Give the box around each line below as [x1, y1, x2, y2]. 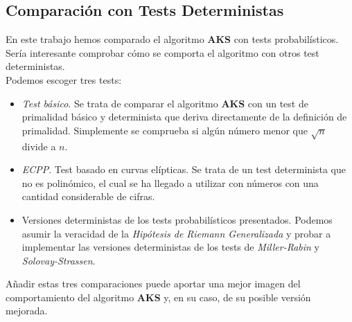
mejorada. [6, 303, 48, 318]
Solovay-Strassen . [21, 253, 96, 267]
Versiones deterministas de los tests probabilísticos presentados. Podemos [21, 212, 333, 226]
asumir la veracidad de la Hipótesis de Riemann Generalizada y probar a [21, 226, 331, 240]
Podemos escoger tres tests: [6, 72, 122, 87]
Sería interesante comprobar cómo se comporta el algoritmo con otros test [6, 45, 319, 60]
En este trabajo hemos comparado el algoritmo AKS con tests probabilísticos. [6, 32, 339, 46]
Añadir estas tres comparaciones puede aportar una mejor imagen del [6, 276, 301, 291]
